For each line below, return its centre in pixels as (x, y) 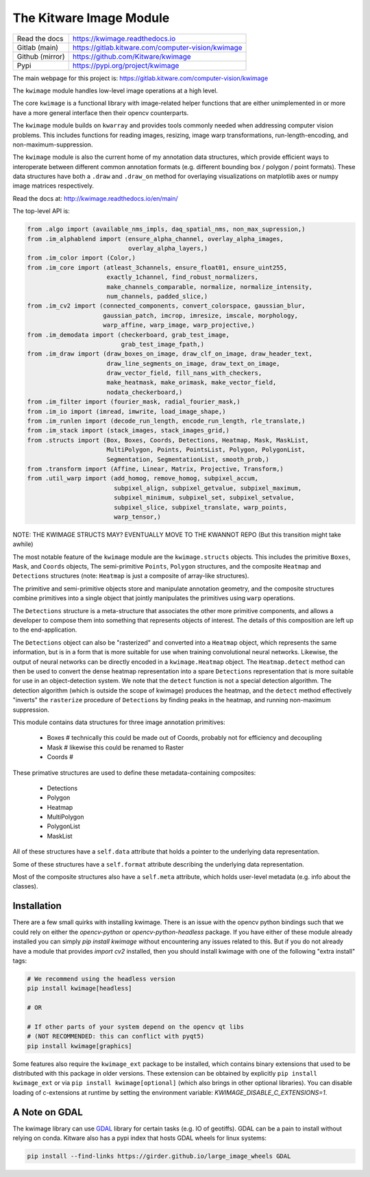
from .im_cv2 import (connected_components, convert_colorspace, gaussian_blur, (166, 306)
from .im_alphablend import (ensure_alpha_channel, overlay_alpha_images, (156, 239)
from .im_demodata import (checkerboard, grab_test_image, (128, 335)
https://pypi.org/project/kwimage (126, 65)
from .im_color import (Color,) (82, 258)
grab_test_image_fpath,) (163, 344)
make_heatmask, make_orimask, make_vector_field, (192, 383)
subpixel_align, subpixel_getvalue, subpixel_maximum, (208, 488)
